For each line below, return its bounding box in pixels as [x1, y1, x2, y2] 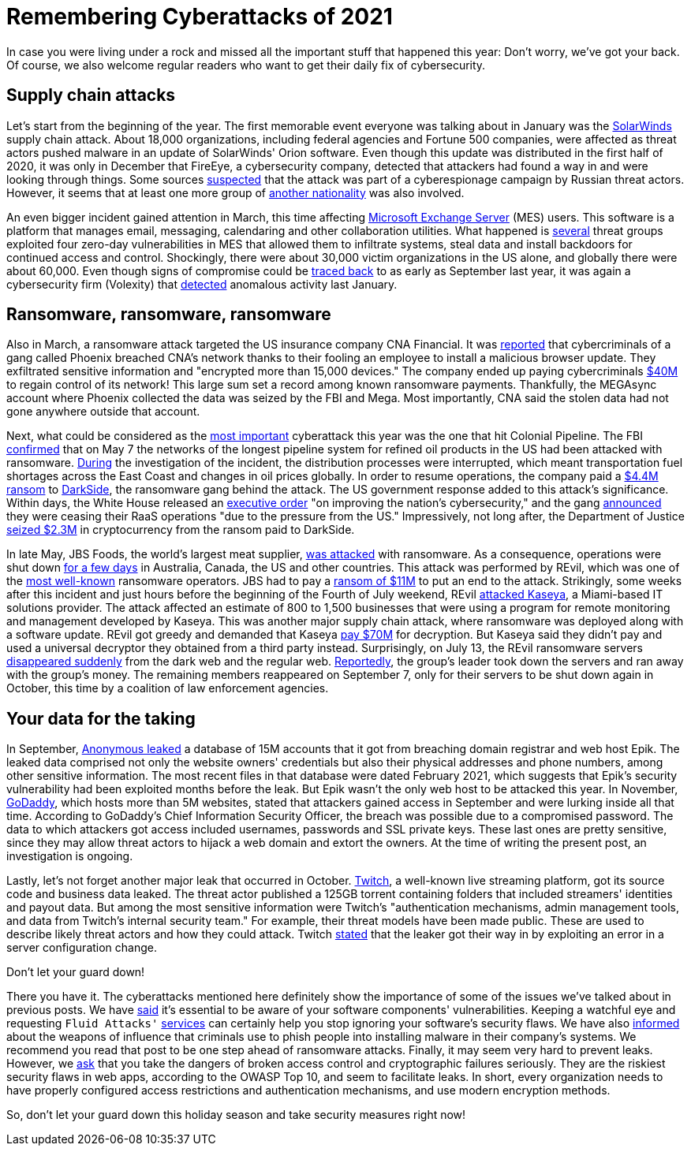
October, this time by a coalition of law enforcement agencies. [6, 681, 329, 695]
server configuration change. [6, 941, 158, 955]
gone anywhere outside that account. [6, 405, 200, 419]
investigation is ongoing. [6, 849, 133, 863]
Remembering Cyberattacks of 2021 [6, 3, 393, 30]
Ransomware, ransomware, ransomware [6, 304, 331, 325]
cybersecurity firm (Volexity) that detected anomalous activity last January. [6, 277, 398, 291]
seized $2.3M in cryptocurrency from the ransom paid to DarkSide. [6, 523, 355, 537]
